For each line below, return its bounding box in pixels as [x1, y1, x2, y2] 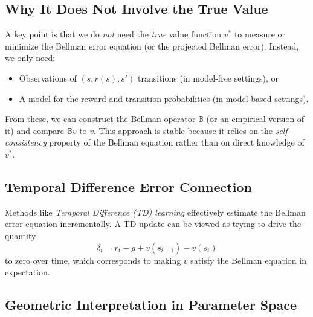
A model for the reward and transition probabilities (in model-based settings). [19, 92, 309, 104]
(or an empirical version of [206, 112, 305, 125]
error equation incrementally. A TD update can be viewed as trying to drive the [5, 217, 302, 230]
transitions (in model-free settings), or [138, 71, 279, 84]
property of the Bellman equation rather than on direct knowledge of [49, 136, 305, 149]
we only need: [5, 51, 56, 64]
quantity [5, 229, 36, 242]
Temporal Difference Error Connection [5, 177, 252, 196]
